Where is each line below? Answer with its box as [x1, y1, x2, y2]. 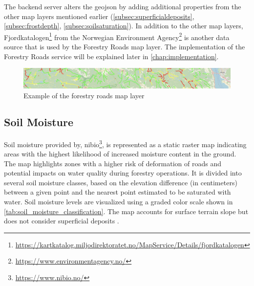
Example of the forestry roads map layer [23, 90, 145, 101]
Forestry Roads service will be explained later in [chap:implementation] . [4, 51, 219, 61]
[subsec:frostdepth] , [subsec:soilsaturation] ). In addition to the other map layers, [4, 21, 243, 31]
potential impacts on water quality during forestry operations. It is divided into [4, 168, 242, 178]
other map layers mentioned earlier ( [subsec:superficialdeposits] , [4, 11, 194, 21]
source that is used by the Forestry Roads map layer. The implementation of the [4, 42, 245, 52]
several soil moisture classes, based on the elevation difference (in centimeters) [4, 177, 237, 187]
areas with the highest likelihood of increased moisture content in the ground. [4, 149, 236, 159]
